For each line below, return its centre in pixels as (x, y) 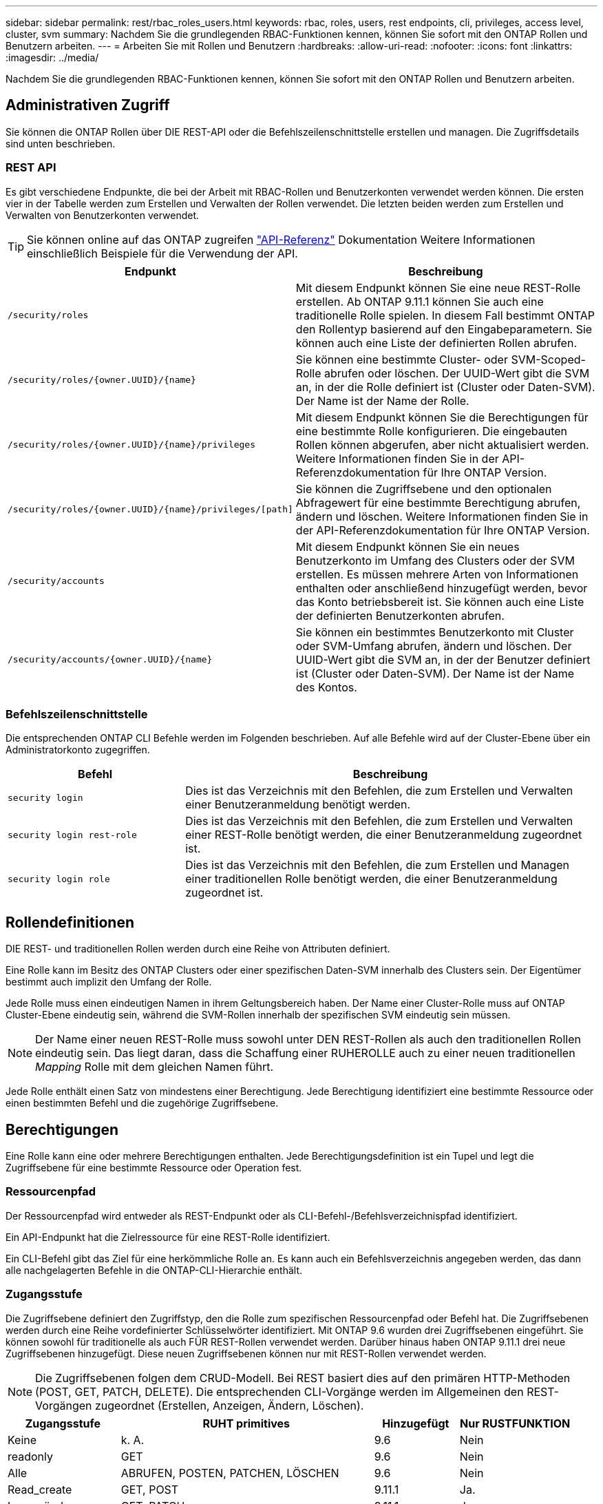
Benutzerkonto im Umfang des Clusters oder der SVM (435, 560)
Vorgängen (64, 1405)
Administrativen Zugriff (88, 105)
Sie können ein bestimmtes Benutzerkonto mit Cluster (435, 632)
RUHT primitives (246, 1423)
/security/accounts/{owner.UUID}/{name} (110, 660)
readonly (31, 1456)
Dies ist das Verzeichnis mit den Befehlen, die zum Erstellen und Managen (377, 865)
